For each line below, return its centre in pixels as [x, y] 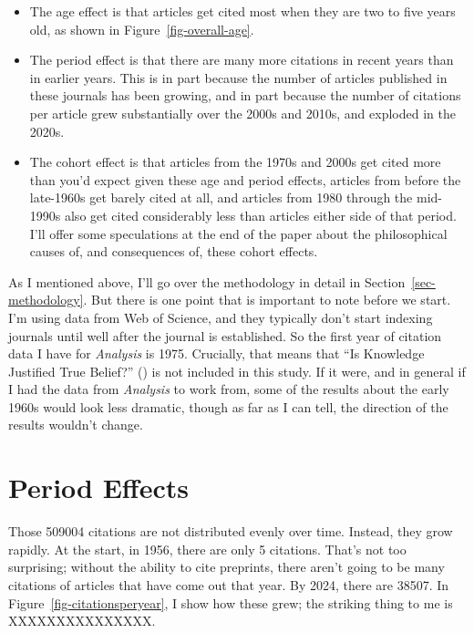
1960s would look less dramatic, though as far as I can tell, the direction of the [228, 406]
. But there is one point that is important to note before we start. [267, 300]
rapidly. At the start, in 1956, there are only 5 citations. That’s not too [207, 549]
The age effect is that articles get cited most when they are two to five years [242, 11]
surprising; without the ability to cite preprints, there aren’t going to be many [227, 567]
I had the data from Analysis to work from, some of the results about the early [229, 389]
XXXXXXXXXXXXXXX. [82, 621]
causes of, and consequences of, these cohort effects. [174, 251]
